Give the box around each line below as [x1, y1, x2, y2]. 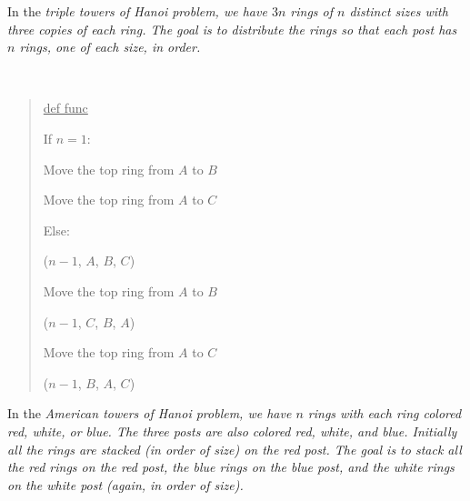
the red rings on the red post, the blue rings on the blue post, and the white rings [7, 457, 455, 476]
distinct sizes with [349, 2, 448, 20]
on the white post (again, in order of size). [7, 475, 244, 494]
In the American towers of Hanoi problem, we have [7, 404, 292, 423]
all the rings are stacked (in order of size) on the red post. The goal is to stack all [7, 439, 462, 458]
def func [43, 98, 88, 117]
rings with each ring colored [307, 404, 462, 423]
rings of [290, 2, 334, 20]
